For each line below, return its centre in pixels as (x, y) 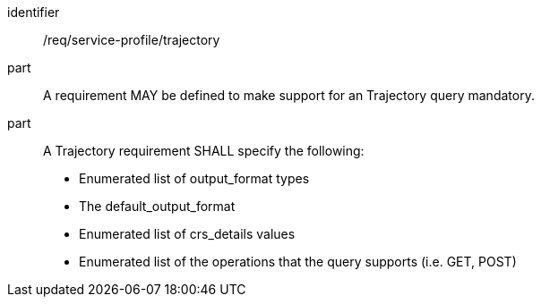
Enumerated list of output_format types (194, 178)
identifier (34, 12)
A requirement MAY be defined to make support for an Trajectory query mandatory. (289, 95)
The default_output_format (157, 206)
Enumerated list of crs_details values (187, 234)
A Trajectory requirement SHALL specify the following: (204, 151)
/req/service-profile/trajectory (132, 40)
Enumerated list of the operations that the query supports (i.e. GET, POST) (298, 262)
